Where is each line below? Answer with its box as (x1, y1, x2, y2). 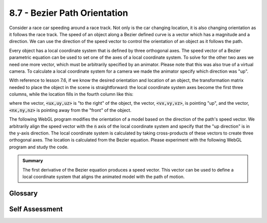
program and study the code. (9, 144, 69, 150)
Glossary (9, 189, 38, 197)
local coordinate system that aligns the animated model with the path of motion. (22, 174, 185, 179)
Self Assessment (9, 205, 63, 213)
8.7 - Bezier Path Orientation (9, 7, 129, 18)
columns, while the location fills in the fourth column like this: (9, 91, 133, 97)
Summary (22, 158, 43, 164)
